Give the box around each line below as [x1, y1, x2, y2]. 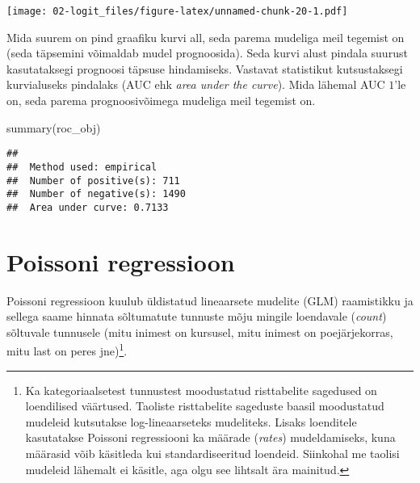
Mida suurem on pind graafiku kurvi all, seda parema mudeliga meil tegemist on [6, 28, 405, 45]
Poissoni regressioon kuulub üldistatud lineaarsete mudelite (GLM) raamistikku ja [6, 292, 414, 309]
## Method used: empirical [6, 161, 157, 173]
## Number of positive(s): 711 [6, 174, 180, 187]
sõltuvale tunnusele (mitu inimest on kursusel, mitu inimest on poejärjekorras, [6, 323, 393, 340]
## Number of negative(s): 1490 [6, 188, 186, 200]
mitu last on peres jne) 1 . [6, 340, 128, 359]
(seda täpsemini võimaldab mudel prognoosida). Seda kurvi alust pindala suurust [6, 44, 408, 61]
